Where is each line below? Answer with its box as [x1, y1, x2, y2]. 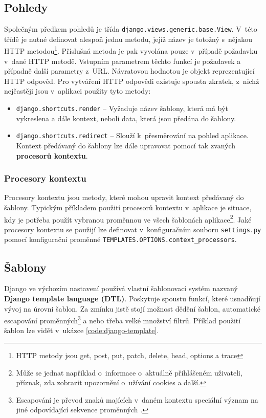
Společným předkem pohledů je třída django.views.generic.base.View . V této [4, 24, 257, 34]
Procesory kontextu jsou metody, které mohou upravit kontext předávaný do [4, 192, 244, 203]
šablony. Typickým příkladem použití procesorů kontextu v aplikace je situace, [4, 202, 252, 212]
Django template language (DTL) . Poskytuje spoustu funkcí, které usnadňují [4, 293, 260, 303]
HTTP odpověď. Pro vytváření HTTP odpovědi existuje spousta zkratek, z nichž [4, 75, 259, 86]
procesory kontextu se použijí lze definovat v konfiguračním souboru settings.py [4, 224, 261, 234]
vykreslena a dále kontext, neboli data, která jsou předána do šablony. [16, 113, 236, 123]
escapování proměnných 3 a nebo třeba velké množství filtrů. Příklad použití [4, 314, 241, 325]
